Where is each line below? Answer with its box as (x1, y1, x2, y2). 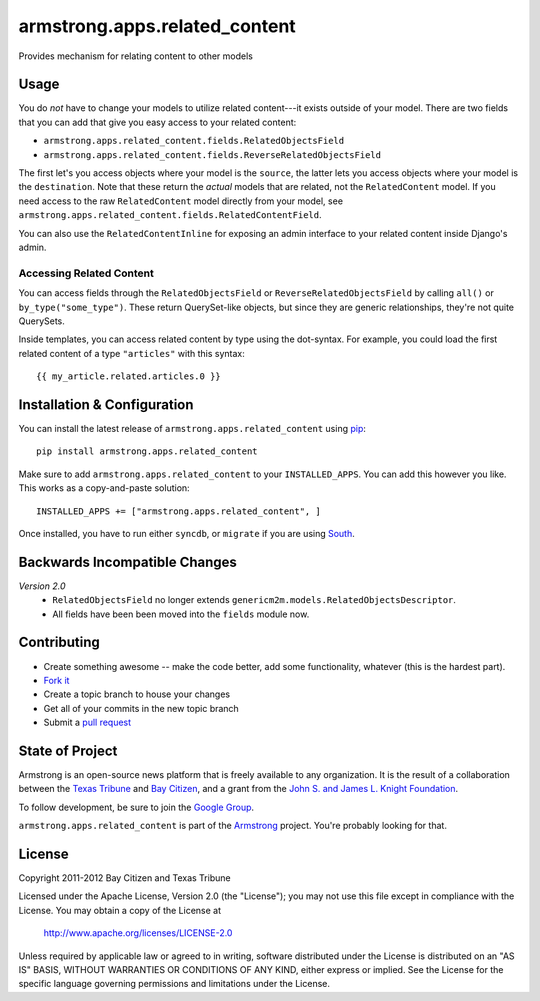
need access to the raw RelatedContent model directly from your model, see (18, 195, 344, 207)
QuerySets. (18, 315, 65, 327)
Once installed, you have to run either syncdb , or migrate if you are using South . (18, 527, 355, 539)
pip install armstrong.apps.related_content (36, 446, 259, 457)
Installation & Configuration (18, 396, 194, 413)
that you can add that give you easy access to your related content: (18, 116, 297, 128)
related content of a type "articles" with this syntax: (18, 347, 245, 359)
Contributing (18, 634, 100, 651)
